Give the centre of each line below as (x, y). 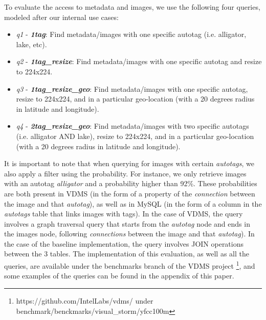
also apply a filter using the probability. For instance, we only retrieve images (125, 173)
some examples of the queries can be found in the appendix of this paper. (119, 276)
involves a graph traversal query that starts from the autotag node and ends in (127, 223)
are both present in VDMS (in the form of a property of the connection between (130, 193)
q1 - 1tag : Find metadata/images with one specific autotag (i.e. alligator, (131, 34)
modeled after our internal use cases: (61, 17)
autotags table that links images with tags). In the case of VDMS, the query (124, 214)
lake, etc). (31, 44)
